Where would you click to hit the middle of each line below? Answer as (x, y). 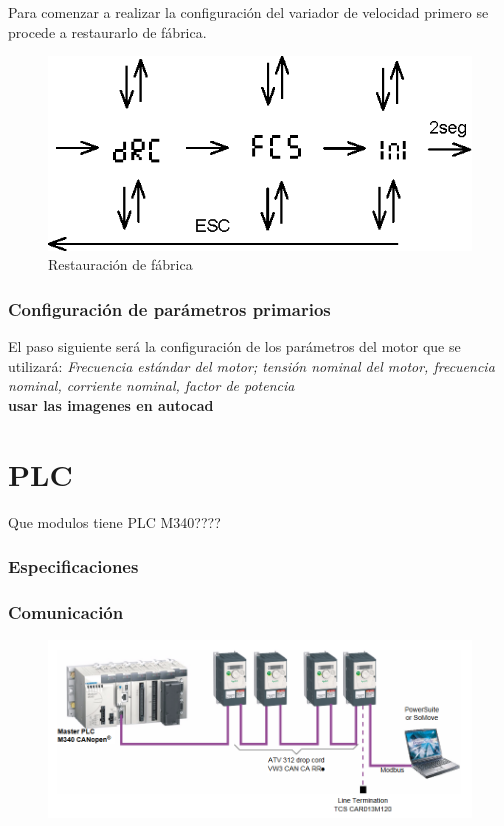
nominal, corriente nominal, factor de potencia (151, 385)
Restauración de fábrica (120, 264)
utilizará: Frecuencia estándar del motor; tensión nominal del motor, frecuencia (251, 365)
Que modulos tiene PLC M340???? (114, 521)
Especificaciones (73, 566)
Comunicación (66, 612)
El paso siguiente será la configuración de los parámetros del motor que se (234, 346)
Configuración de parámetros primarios (169, 308)
